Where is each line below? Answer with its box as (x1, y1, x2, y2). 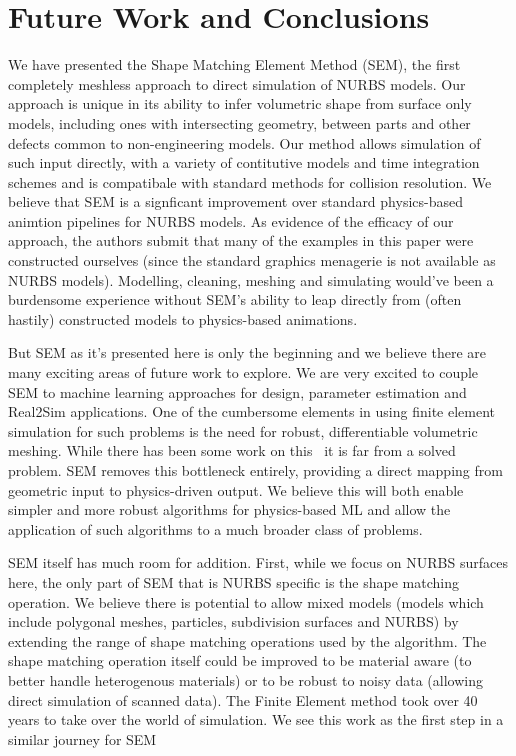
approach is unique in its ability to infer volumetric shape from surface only (8, 93, 472, 114)
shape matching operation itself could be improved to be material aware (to (8, 650, 472, 671)
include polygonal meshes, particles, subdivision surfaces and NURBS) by (8, 611, 459, 632)
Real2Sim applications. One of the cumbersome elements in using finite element (8, 401, 496, 422)
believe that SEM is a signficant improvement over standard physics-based (8, 191, 463, 212)
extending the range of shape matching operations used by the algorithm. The (8, 630, 487, 651)
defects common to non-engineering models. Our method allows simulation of (8, 132, 481, 153)
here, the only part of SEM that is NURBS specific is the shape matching (8, 571, 459, 592)
